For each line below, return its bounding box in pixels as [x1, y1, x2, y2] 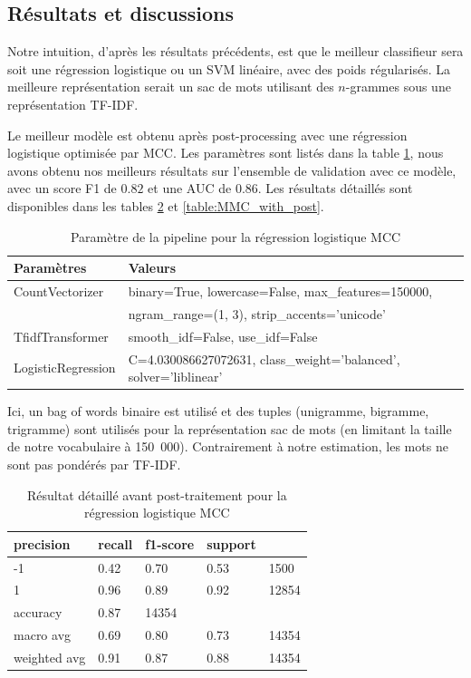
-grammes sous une [345, 77, 451, 96]
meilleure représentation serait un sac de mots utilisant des [7, 77, 334, 96]
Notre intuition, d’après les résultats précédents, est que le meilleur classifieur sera [7, 42, 464, 61]
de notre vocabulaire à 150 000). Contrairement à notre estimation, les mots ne [7, 437, 448, 456]
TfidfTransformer [14, 326, 109, 345]
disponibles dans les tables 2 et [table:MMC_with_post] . [7, 196, 324, 215]
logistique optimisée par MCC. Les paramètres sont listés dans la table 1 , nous [7, 143, 444, 162]
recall [98, 534, 133, 553]
